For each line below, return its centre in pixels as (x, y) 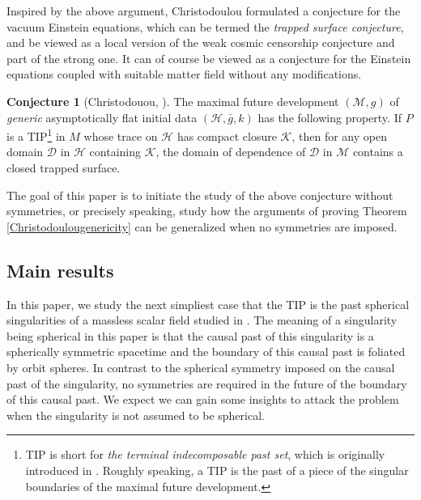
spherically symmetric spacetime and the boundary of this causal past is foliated (206, 352)
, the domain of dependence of (231, 152)
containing (115, 152)
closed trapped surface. (64, 167)
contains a (378, 152)
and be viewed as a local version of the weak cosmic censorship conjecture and (201, 42)
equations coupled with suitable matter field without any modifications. (184, 74)
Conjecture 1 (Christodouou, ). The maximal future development (173, 101)
